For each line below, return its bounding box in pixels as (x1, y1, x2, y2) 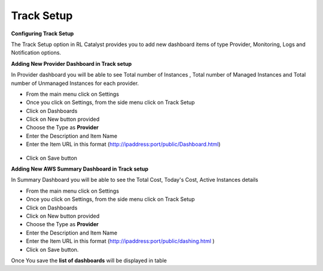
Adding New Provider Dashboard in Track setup (11, 60, 132, 67)
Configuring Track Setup (11, 30, 74, 37)
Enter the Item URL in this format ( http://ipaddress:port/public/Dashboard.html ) (26, 141, 221, 148)
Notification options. (11, 49, 62, 56)
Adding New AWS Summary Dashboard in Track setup (11, 165, 149, 173)
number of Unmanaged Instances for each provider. (11, 80, 139, 87)
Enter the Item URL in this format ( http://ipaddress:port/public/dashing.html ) (26, 237, 215, 245)
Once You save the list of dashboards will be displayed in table (11, 257, 167, 264)
